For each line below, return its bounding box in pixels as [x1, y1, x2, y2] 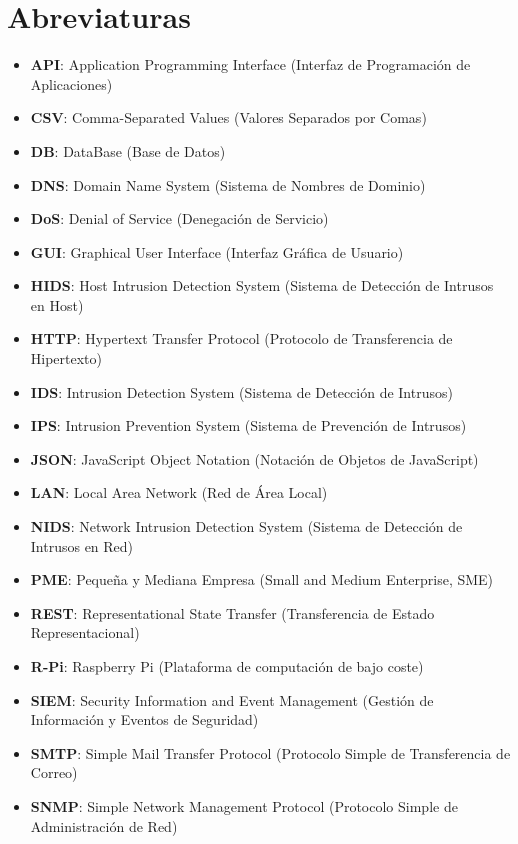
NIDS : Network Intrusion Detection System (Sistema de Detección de [30, 516, 463, 537]
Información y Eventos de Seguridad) [30, 709, 259, 730]
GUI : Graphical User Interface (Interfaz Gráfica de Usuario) [30, 241, 404, 262]
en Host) [30, 294, 84, 315]
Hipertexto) [30, 348, 103, 369]
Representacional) [30, 622, 140, 643]
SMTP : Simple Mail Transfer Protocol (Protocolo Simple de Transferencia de [30, 742, 511, 763]
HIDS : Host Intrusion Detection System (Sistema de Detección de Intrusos [30, 275, 494, 296]
